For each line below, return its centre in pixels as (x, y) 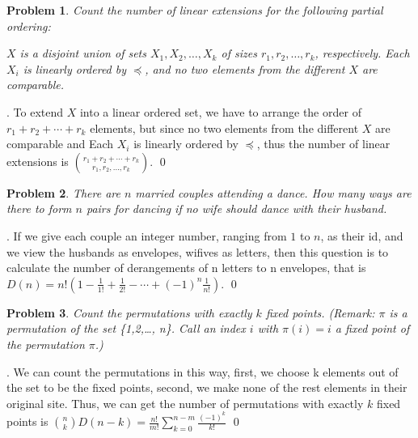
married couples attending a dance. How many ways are (273, 192)
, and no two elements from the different (245, 68)
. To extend (35, 111)
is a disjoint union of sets (83, 53)
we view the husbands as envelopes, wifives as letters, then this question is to (198, 251)
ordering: (29, 26)
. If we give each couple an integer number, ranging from (147, 235)
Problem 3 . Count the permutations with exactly (129, 312)
